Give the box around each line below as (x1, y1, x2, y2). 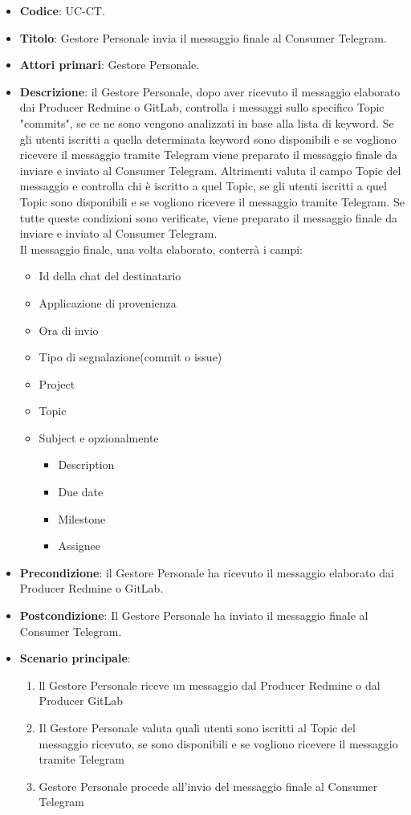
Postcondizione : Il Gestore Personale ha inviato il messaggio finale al (19, 607, 368, 624)
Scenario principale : (19, 650, 131, 666)
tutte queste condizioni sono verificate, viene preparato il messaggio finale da (19, 209, 397, 226)
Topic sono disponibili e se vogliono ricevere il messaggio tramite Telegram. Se (19, 193, 405, 210)
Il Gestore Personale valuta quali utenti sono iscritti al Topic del (39, 719, 356, 736)
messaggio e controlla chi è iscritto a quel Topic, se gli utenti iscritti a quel (19, 177, 387, 194)
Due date (58, 483, 104, 500)
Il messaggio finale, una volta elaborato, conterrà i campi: (19, 240, 303, 257)
